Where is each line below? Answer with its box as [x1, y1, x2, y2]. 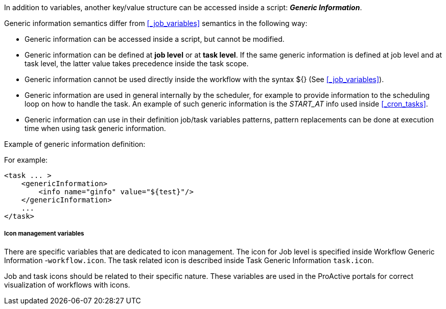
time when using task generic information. [25, 124, 166, 133]
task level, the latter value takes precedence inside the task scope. [25, 59, 249, 68]
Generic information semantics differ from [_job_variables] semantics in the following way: [4, 19, 308, 28]
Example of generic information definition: [4, 140, 146, 148]
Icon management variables [4, 230, 84, 238]
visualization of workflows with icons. [4, 280, 130, 289]
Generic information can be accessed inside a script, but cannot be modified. [25, 35, 285, 43]
